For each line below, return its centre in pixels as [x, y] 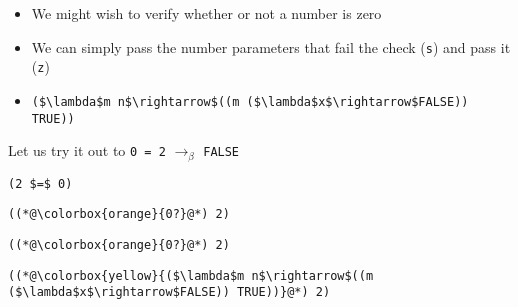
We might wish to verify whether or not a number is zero [206, 13]
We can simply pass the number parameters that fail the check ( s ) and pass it [271, 46]
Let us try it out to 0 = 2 [87, 150]
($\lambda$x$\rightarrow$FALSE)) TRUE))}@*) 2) [169, 292]
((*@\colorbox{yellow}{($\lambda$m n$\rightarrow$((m [191, 275]
